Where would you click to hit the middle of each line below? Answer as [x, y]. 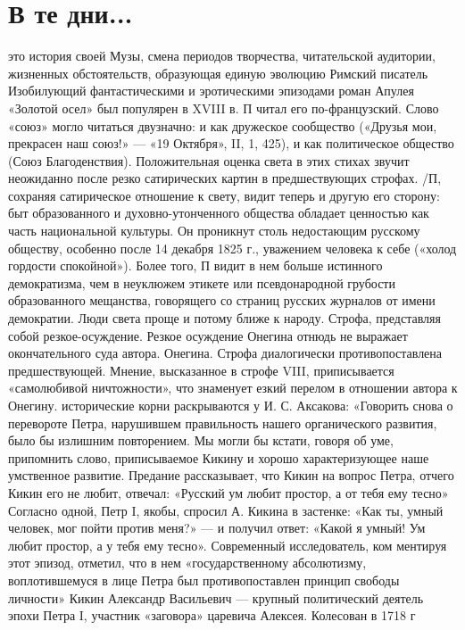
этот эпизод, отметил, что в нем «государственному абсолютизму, [187, 563]
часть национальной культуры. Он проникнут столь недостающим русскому [214, 231]
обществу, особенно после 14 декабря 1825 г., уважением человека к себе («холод [232, 248]
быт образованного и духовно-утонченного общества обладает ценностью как [219, 213]
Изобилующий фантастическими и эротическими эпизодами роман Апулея [211, 91]
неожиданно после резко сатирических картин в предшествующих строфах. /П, [225, 178]
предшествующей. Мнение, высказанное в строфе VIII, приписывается [201, 370]
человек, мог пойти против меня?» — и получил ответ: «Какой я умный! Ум [217, 528]
